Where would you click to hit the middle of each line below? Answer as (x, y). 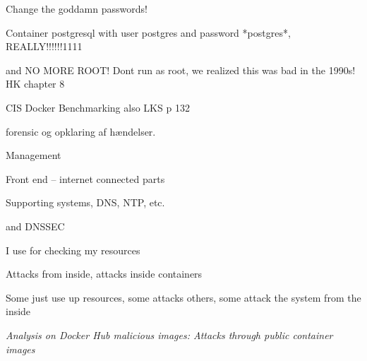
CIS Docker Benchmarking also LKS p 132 (98, 107)
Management (34, 155)
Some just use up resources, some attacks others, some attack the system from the (183, 297)
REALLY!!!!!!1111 (44, 46)
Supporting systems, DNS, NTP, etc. (85, 202)
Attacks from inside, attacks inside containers (104, 274)
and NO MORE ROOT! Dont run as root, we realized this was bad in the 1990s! (181, 70)
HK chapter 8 (35, 84)
